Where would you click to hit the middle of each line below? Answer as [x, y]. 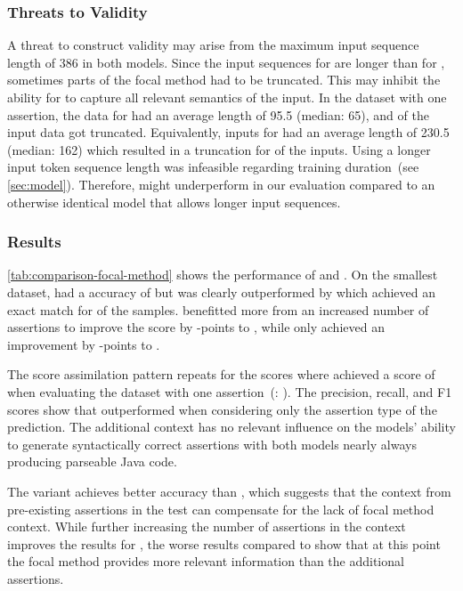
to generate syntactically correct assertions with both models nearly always [212, 444]
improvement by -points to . [84, 344]
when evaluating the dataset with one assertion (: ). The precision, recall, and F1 [230, 391]
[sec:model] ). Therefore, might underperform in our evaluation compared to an [221, 184]
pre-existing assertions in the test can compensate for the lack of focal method [221, 509]
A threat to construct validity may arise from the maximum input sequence [213, 45]
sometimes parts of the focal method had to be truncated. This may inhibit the [224, 80]
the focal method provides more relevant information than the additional [206, 561]
